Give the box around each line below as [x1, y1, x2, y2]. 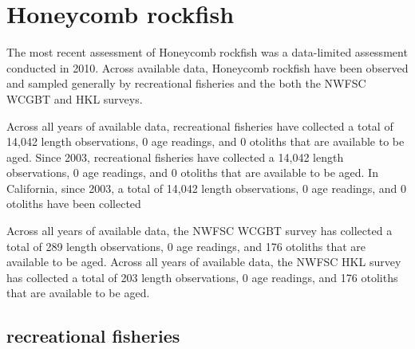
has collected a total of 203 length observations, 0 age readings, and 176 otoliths [6, 269, 398, 285]
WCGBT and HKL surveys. [6, 90, 143, 107]
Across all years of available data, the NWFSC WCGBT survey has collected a [6, 222, 393, 239]
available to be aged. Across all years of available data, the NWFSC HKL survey [6, 253, 401, 270]
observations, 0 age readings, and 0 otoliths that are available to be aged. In [6, 164, 378, 181]
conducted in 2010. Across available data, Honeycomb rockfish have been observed [6, 59, 409, 76]
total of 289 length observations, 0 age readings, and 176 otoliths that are [6, 237, 366, 254]
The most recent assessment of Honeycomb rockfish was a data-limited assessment [6, 44, 408, 61]
